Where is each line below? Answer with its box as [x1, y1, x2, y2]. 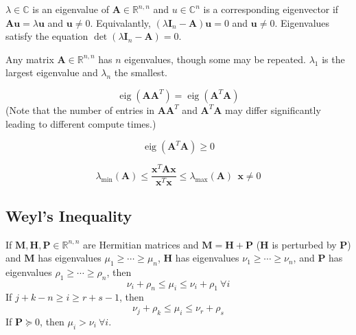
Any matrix [5, 51, 54, 66]
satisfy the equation [5, 29, 88, 43]
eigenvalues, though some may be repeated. [124, 51, 306, 66]
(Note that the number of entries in [5, 102, 155, 117]
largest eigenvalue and [5, 65, 98, 80]
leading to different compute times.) [5, 116, 156, 130]
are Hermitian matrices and [83, 237, 199, 251]
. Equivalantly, [90, 15, 151, 30]
